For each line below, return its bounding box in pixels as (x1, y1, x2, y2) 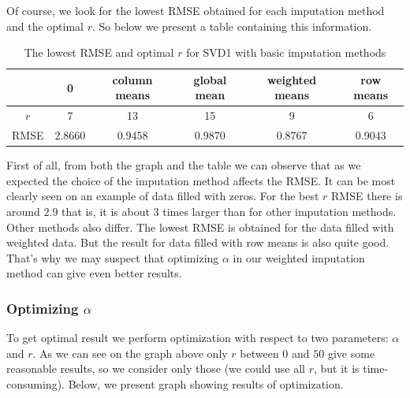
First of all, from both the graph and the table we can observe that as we (6, 157, 361, 173)
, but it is (313, 360, 360, 377)
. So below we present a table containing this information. (92, 17, 372, 34)
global (193, 71, 227, 87)
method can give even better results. (6, 265, 182, 281)
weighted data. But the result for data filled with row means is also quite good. (6, 234, 389, 251)
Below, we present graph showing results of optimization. (68, 375, 344, 392)
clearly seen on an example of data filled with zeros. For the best (6, 188, 319, 204)
